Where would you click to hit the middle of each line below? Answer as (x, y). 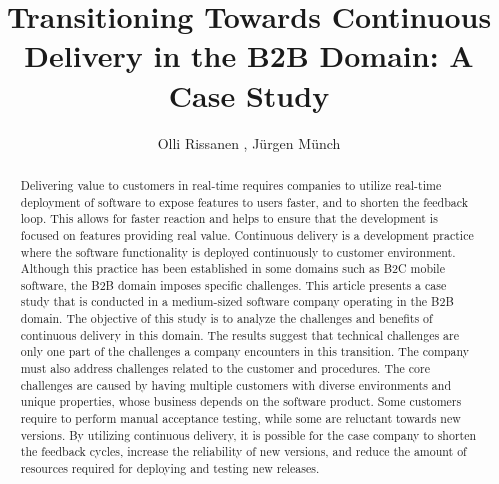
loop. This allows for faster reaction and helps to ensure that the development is (229, 218)
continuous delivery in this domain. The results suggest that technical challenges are (239, 334)
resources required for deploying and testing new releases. (170, 468)
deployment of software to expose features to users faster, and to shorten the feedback (244, 201)
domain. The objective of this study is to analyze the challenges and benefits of (226, 318)
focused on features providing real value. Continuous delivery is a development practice (247, 234)
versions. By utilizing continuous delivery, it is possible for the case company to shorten (248, 434)
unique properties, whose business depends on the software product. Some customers (241, 401)
